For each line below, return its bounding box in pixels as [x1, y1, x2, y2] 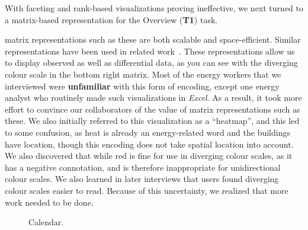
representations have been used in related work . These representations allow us [5, 44, 295, 57]
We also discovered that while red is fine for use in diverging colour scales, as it [5, 149, 293, 162]
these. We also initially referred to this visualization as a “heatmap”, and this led [5, 114, 300, 127]
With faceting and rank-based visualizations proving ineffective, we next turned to [5, 2, 303, 14]
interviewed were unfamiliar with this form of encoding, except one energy [5, 79, 280, 92]
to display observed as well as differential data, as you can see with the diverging [5, 56, 298, 69]
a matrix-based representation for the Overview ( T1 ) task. [5, 13, 218, 25]
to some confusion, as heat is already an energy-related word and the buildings [5, 126, 290, 138]
